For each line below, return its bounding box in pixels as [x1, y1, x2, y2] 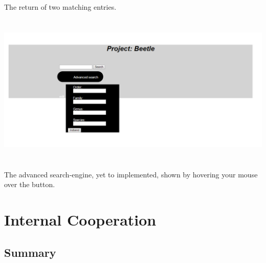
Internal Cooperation [4, 209, 157, 230]
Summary [4, 244, 56, 260]
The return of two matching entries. [4, 2, 117, 12]
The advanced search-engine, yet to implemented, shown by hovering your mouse [4, 169, 258, 179]
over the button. [4, 179, 55, 190]
